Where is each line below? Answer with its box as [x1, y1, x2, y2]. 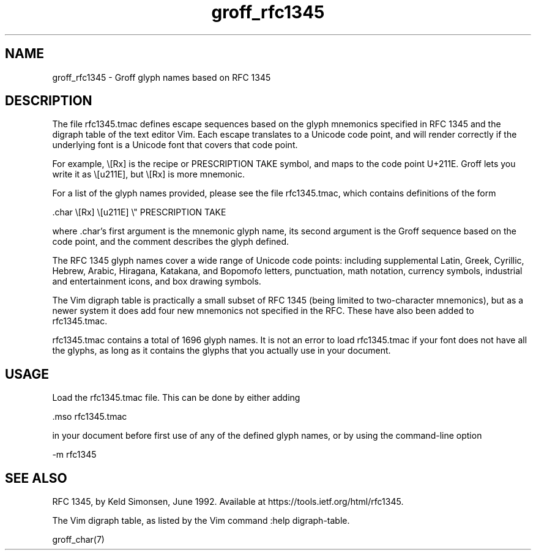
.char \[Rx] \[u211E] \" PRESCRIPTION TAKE [52, 207, 226, 218]
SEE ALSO [5, 470, 67, 486]
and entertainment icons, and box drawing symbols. [52, 276, 261, 287]
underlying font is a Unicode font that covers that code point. [52, 140, 298, 151]
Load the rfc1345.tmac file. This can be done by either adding [52, 392, 300, 403]
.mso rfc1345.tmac [52, 411, 127, 422]
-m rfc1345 [52, 449, 97, 460]
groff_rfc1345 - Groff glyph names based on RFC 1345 [52, 72, 271, 83]
